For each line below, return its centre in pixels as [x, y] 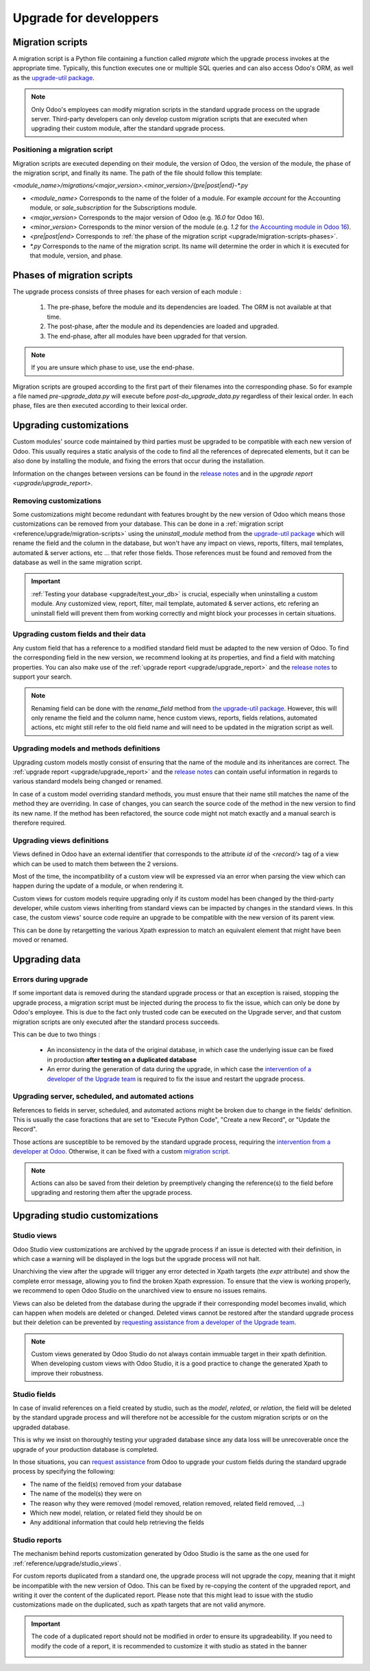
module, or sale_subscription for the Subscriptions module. [113, 208]
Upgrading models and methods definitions [86, 748]
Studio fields [34, 1394]
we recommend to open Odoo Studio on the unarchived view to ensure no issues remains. [140, 1291]
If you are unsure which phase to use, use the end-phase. [113, 367]
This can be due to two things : [57, 1034]
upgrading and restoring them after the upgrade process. [112, 1193]
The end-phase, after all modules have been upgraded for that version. [147, 336]
